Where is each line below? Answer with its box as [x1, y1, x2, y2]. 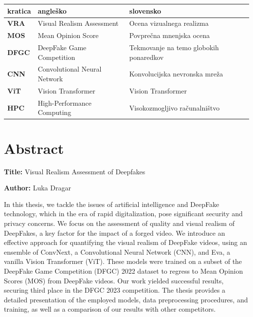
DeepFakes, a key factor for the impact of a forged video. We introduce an [4, 227, 225, 238]
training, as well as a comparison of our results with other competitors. [4, 304, 216, 314]
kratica [7, 5, 31, 16]
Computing [37, 107, 72, 117]
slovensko [129, 5, 162, 16]
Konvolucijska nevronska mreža [129, 69, 223, 79]
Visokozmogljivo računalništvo [129, 102, 220, 112]
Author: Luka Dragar [4, 183, 71, 193]
